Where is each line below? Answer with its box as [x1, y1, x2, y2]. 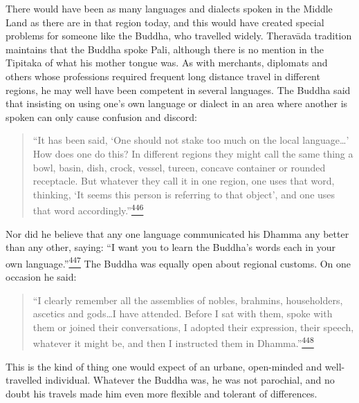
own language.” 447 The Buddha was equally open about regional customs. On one [6, 254, 351, 270]
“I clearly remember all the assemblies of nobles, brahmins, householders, [33, 292, 343, 307]
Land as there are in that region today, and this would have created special [6, 15, 324, 29]
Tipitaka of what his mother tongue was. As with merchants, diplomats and [6, 55, 328, 70]
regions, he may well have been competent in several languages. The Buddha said [6, 82, 351, 97]
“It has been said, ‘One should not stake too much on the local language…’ [33, 133, 349, 147]
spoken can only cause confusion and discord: [6, 109, 197, 124]
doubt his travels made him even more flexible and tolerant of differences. [6, 386, 317, 400]
